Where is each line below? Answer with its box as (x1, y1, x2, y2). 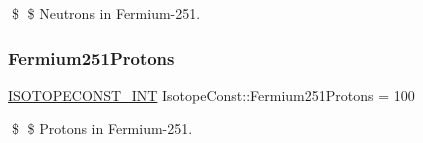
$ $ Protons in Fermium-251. (11, 118, 193, 139)
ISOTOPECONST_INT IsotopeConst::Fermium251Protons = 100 (8, 84, 415, 105)
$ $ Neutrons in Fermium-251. (11, 3, 201, 23)
